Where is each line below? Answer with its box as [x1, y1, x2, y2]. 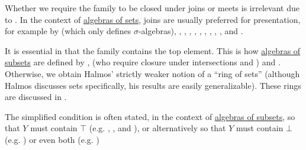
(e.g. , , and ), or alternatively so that [89, 122, 226, 134]
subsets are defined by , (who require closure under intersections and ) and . [5, 56, 281, 68]
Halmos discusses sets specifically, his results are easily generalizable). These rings [5, 79, 301, 91]
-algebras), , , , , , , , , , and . [138, 25, 243, 37]
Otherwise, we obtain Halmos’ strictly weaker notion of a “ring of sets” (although [5, 67, 300, 79]
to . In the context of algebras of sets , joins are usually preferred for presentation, [5, 13, 301, 25]
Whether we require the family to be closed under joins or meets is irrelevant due [5, 2, 299, 14]
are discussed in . [5, 91, 67, 103]
